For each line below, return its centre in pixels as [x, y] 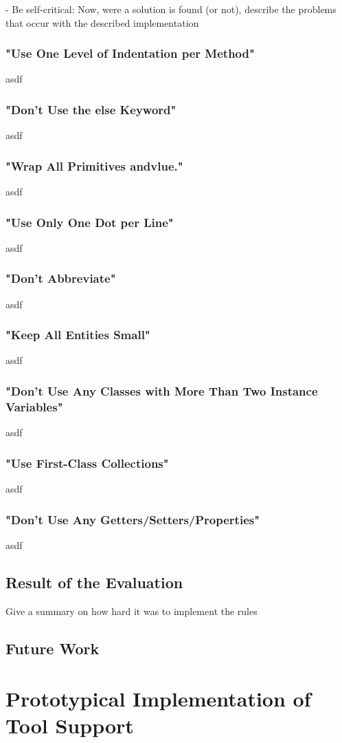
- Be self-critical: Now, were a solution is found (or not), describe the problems [171, 9]
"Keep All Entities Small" [78, 335]
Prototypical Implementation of [158, 699]
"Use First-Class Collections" [87, 463]
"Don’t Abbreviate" [61, 278]
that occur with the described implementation [102, 22]
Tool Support [70, 725]
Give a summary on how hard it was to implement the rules [132, 611]
